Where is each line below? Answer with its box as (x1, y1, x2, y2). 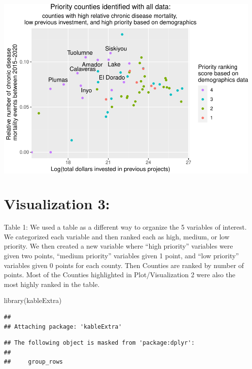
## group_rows (4, 358, 63, 366)
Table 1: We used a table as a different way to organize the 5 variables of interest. (4, 222, 247, 232)
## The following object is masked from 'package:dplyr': (4, 339, 195, 347)
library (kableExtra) (4, 295, 62, 305)
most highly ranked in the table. (4, 279, 100, 289)
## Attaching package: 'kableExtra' (4, 323, 122, 330)
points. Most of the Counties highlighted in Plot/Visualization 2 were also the (4, 269, 236, 280)
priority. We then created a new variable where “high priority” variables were (4, 241, 233, 251)
